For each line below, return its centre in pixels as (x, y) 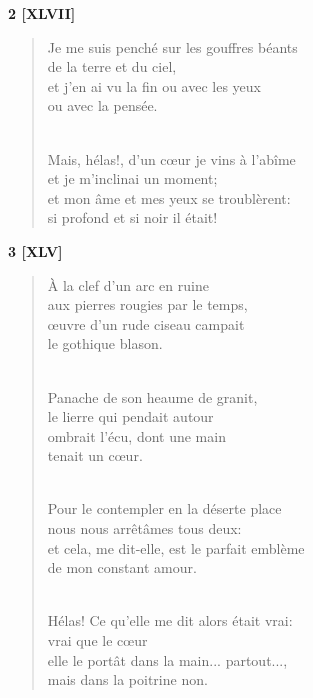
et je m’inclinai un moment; (132, 178)
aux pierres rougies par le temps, (147, 304)
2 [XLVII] (42, 13)
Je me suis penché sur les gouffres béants (172, 46)
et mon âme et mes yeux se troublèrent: (169, 197)
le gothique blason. (105, 343)
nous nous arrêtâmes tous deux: (144, 528)
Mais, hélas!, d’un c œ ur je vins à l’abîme (171, 158)
